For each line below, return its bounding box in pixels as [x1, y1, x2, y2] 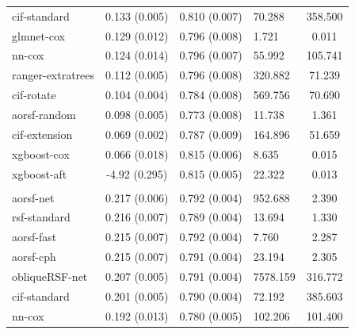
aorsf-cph [12, 248, 56, 265]
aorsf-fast [12, 228, 57, 245]
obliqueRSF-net [12, 267, 88, 284]
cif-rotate [12, 86, 56, 103]
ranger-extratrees [12, 67, 95, 83]
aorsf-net [12, 189, 55, 205]
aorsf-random [12, 106, 76, 122]
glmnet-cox [12, 27, 65, 44]
